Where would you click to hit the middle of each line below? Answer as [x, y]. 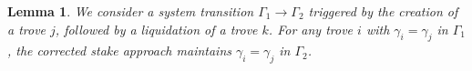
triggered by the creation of [383, 11]
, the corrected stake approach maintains [119, 51]
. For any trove [311, 29]
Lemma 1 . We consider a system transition [131, 11]
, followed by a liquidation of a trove [156, 29]
